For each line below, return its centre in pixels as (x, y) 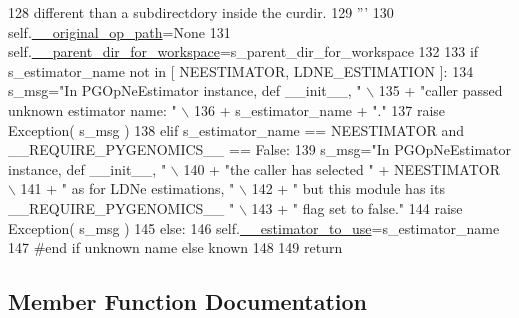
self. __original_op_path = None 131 (119, 31)
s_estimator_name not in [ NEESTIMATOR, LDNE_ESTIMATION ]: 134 (241, 70)
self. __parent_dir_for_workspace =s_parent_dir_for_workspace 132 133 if (243, 51)
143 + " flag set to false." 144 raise (357, 207)
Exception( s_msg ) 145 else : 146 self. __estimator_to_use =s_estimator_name (254, 227)
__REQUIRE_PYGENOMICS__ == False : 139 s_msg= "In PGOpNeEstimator (260, 149)
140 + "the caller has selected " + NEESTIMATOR (341, 168)
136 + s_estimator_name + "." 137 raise (319, 109)
